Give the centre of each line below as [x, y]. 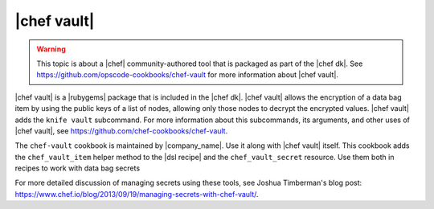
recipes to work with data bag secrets [78, 168]
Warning [51, 49]
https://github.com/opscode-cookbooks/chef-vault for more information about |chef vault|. [188, 75]
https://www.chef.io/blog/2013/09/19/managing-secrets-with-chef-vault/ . [137, 194]
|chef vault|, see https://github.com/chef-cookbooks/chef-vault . [121, 131]
